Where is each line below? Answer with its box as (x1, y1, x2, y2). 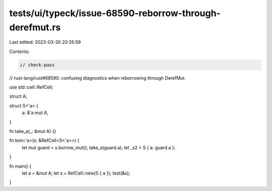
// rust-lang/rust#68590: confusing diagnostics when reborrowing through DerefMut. (9, 75, 186, 81)
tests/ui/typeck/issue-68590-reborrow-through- (9, 8, 221, 19)
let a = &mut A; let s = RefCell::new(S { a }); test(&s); (22, 170, 130, 176)
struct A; (9, 93, 27, 99)
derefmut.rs (9, 22, 61, 33)
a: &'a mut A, (22, 110, 49, 116)
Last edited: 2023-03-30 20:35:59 (9, 39, 81, 45)
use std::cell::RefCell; (9, 84, 53, 90)
